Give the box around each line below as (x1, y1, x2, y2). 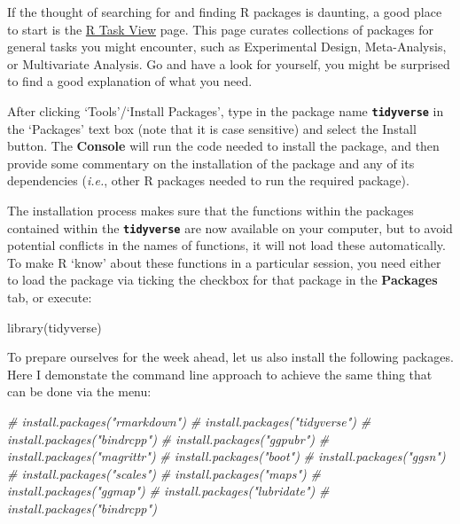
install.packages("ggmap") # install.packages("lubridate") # (7, 481, 330, 500)
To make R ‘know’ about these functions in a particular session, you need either (7, 253, 441, 271)
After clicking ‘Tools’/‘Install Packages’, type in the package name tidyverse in (7, 101, 444, 120)
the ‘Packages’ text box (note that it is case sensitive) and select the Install (7, 119, 417, 137)
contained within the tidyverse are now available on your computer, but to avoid (7, 218, 453, 237)
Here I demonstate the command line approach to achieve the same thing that (7, 364, 433, 383)
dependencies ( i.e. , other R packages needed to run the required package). (7, 171, 409, 190)
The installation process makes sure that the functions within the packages (7, 201, 414, 219)
